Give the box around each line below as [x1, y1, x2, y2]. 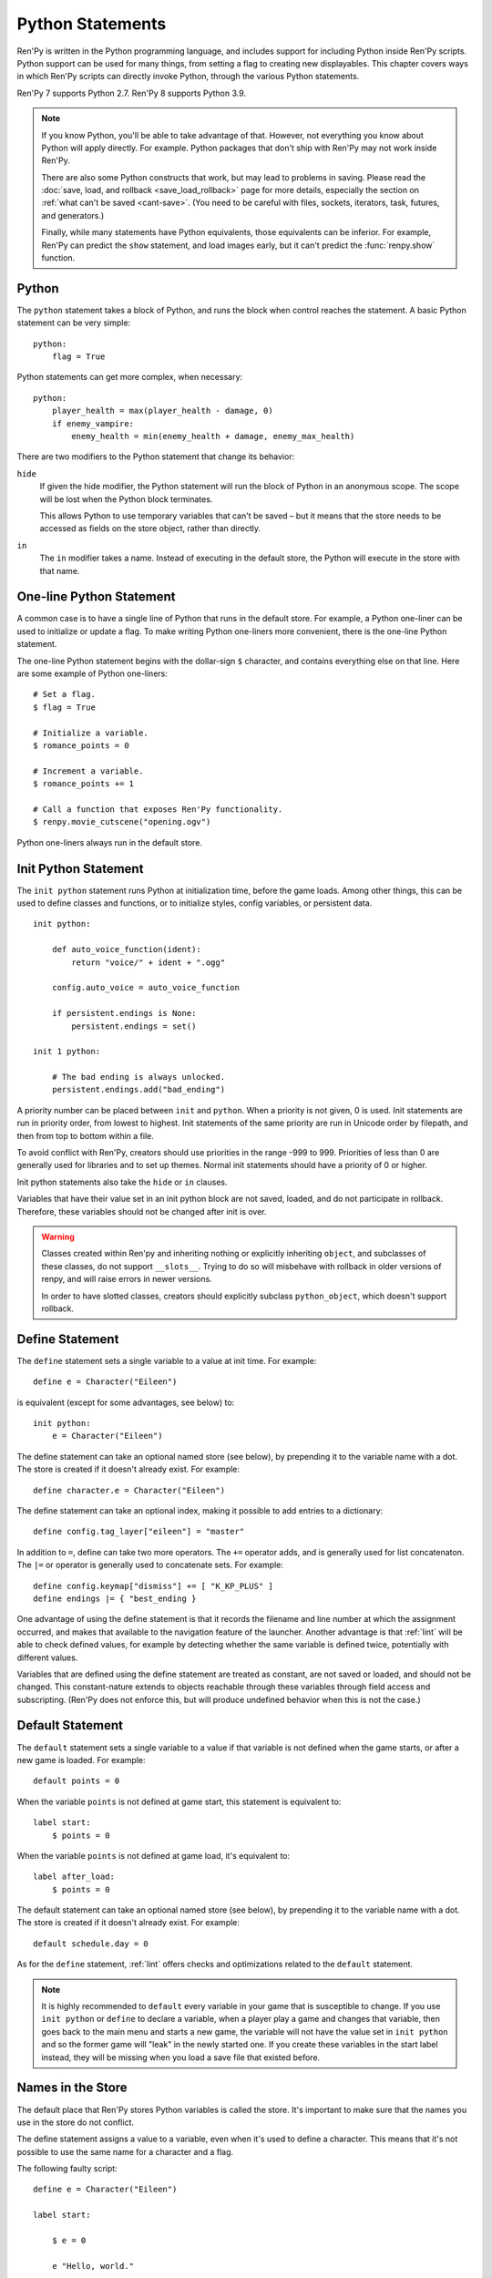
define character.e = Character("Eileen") [33, 1485, 226, 1495]
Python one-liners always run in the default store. [16, 836, 202, 847]
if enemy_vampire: [51, 418, 135, 428]
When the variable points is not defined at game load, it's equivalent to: [16, 1850, 291, 1861]
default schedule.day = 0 [33, 1938, 149, 1949]
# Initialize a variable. [33, 727, 149, 738]
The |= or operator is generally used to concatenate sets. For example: [16, 1559, 284, 1571]
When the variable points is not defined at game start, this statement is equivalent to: [16, 1796, 342, 1807]
